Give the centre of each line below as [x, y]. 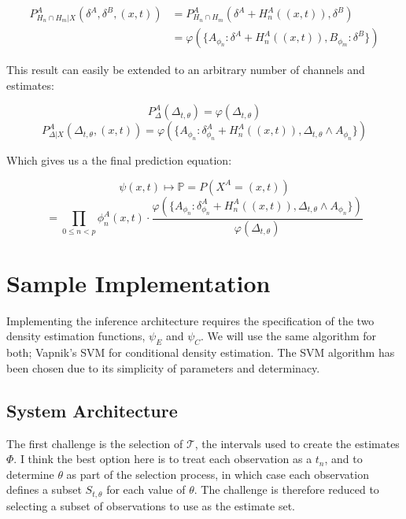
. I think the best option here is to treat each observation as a [163, 459]
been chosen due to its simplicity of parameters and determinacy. [163, 367]
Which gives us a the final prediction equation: [119, 160]
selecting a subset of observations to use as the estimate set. [151, 505]
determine [30, 474]
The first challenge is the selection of [95, 443]
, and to [343, 459]
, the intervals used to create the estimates [297, 443]
